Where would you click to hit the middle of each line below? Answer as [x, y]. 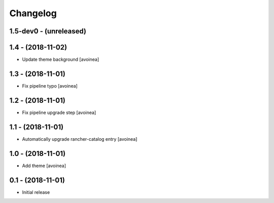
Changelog [33, 13]
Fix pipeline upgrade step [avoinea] [59, 112]
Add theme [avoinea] [44, 166]
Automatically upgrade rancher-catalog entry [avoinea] [80, 139]
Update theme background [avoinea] [61, 59]
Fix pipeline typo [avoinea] [50, 86]
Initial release [36, 192]
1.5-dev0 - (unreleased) [48, 31]
